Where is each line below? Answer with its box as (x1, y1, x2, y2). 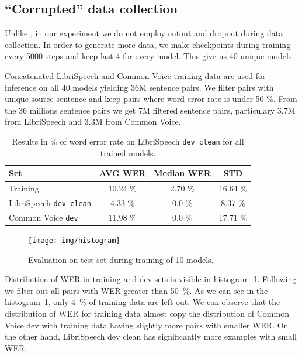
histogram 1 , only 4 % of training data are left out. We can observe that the (5, 296, 280, 308)
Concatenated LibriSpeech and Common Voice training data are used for (5, 69, 266, 81)
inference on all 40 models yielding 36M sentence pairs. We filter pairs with (5, 81, 274, 93)
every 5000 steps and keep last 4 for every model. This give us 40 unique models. (5, 50, 294, 62)
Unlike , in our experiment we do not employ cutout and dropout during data (5, 27, 283, 39)
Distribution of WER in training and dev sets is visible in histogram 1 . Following (5, 273, 297, 285)
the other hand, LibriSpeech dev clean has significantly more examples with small (5, 330, 297, 343)
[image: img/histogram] (28, 236, 120, 245)
